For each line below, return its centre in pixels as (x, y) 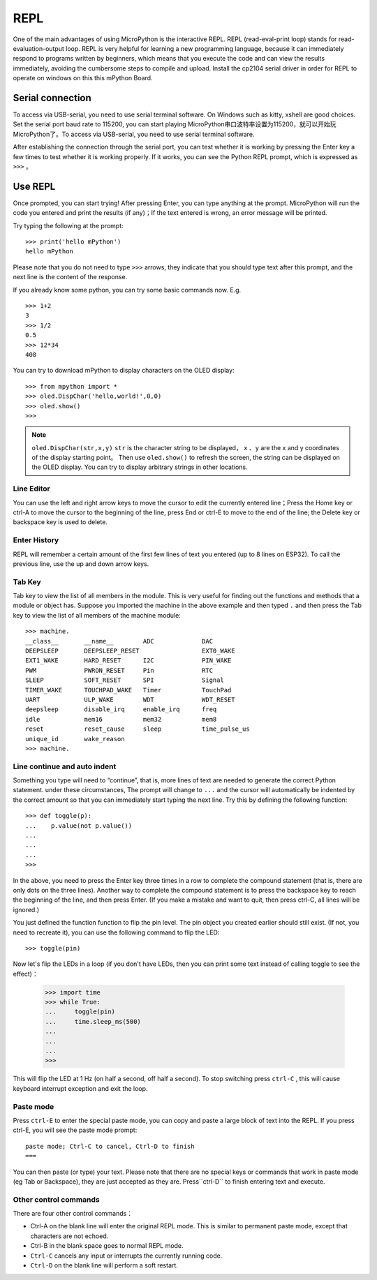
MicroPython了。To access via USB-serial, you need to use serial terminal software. (134, 134)
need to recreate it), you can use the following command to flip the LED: (116, 932)
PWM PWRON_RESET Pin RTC (119, 670)
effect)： (25, 974)
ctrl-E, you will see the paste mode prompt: (75, 1130)
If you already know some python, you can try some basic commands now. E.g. (127, 290)
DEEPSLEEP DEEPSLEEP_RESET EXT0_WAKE (130, 651)
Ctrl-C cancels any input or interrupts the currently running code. (126, 1256)
